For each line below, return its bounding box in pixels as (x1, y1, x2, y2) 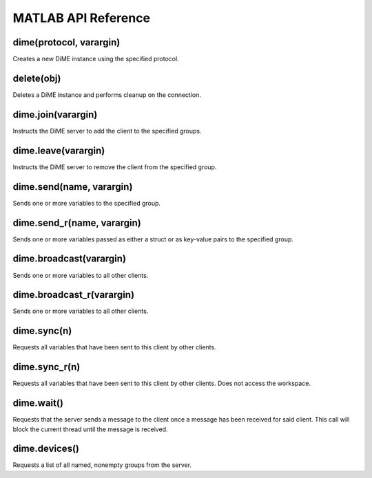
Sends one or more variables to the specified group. (12, 199, 161, 207)
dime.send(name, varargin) (12, 181, 133, 193)
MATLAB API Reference (12, 10, 151, 25)
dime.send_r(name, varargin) (12, 217, 141, 228)
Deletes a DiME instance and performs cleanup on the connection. (12, 90, 202, 99)
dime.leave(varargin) (12, 144, 105, 156)
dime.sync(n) (12, 325, 72, 337)
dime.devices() (12, 443, 79, 455)
